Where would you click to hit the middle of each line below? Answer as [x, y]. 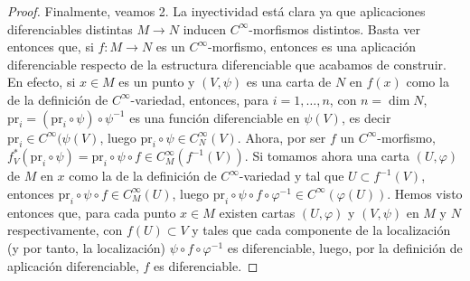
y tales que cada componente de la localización [321, 230]
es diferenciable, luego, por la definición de [345, 247]
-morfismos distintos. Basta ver [334, 28]
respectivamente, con [65, 230]
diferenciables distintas [70, 28]
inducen [205, 28]
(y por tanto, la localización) [87, 247]
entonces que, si [51, 47]
